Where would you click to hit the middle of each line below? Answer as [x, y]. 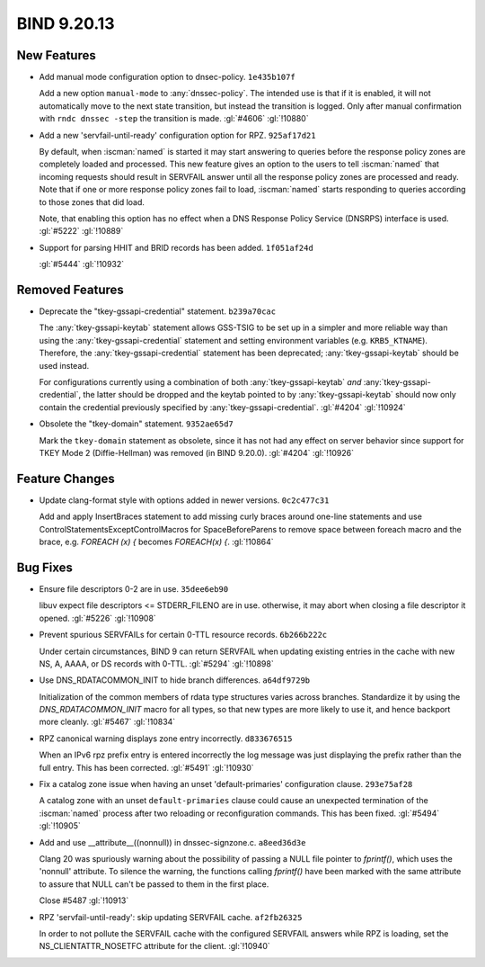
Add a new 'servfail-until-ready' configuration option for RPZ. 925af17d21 [177, 135]
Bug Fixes [45, 567]
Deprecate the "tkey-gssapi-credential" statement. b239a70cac [158, 311]
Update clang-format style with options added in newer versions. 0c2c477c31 [184, 500]
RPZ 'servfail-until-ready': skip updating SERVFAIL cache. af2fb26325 [171, 917]
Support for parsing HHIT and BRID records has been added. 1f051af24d [176, 247]
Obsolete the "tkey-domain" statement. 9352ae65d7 [136, 424]
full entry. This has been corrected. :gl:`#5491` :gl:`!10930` [147, 767]
